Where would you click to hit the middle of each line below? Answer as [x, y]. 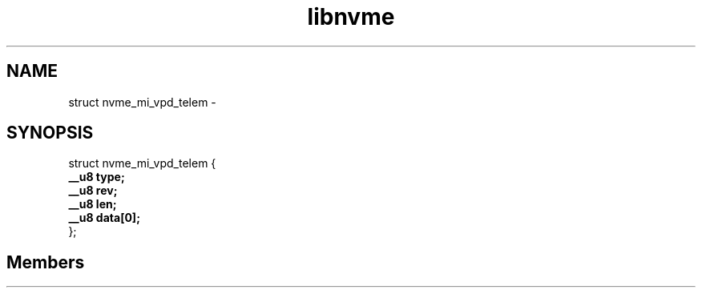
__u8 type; [97, 177]
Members [46, 262]
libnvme [351, 17]
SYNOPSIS [50, 133]
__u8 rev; [93, 191]
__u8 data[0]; [104, 218]
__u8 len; [93, 204]
